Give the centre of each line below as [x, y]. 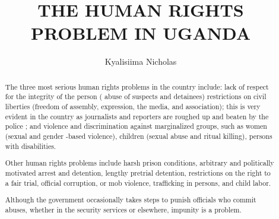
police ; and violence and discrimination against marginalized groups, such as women [136, 126]
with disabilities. [31, 146]
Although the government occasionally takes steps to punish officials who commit [131, 200]
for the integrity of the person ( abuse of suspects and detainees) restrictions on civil [136, 96]
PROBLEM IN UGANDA [141, 33]
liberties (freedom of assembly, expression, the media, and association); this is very [133, 107]
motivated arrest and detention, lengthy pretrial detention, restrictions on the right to [138, 172]
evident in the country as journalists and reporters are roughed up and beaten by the [137, 116]
